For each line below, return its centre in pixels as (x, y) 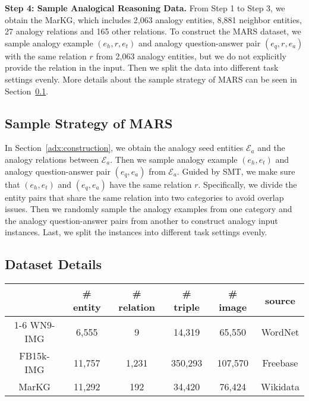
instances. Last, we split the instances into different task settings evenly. (136, 232)
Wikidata (280, 387)
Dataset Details (53, 264)
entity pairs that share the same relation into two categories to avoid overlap (144, 197)
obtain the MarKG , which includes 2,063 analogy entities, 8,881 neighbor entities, (153, 19)
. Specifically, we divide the (247, 184)
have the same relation (151, 184)
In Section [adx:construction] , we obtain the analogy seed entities (124, 148)
